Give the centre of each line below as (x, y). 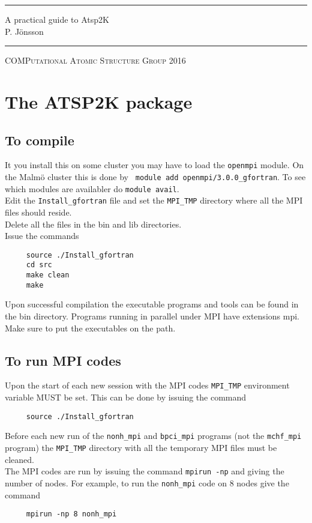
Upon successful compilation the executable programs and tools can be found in (152, 304)
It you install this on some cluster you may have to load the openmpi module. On (154, 165)
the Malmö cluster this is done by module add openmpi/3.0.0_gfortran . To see (155, 177)
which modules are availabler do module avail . (92, 188)
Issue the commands (42, 236)
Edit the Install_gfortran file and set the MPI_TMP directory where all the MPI (154, 200)
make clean (48, 275)
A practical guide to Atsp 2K (57, 19)
